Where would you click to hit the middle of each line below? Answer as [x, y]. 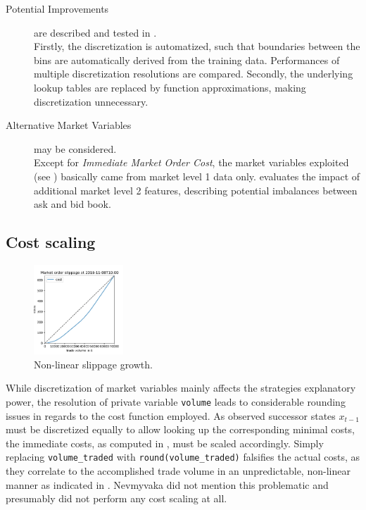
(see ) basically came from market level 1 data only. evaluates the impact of [197, 176]
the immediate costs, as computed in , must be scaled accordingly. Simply [165, 443]
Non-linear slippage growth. [93, 364]
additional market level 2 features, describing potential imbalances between [196, 190]
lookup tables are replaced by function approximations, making [170, 87]
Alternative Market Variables [69, 125]
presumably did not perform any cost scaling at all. [116, 498]
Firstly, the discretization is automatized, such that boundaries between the [197, 46]
